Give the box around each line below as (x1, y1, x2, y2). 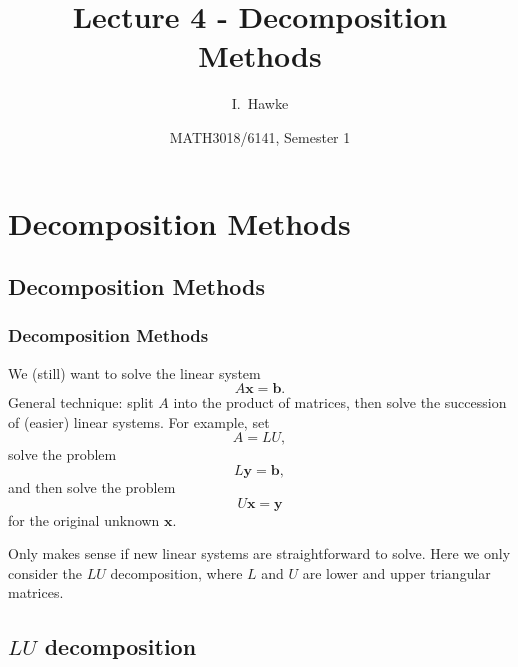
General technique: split (8, 392, 154, 413)
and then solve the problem (8, 477, 176, 498)
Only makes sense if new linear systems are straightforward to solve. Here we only (8, 543, 511, 564)
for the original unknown (8, 509, 160, 530)
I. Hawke (231, 93, 289, 114)
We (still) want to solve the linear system (8, 362, 261, 383)
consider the (8, 562, 83, 583)
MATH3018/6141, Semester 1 (169, 126, 351, 147)
